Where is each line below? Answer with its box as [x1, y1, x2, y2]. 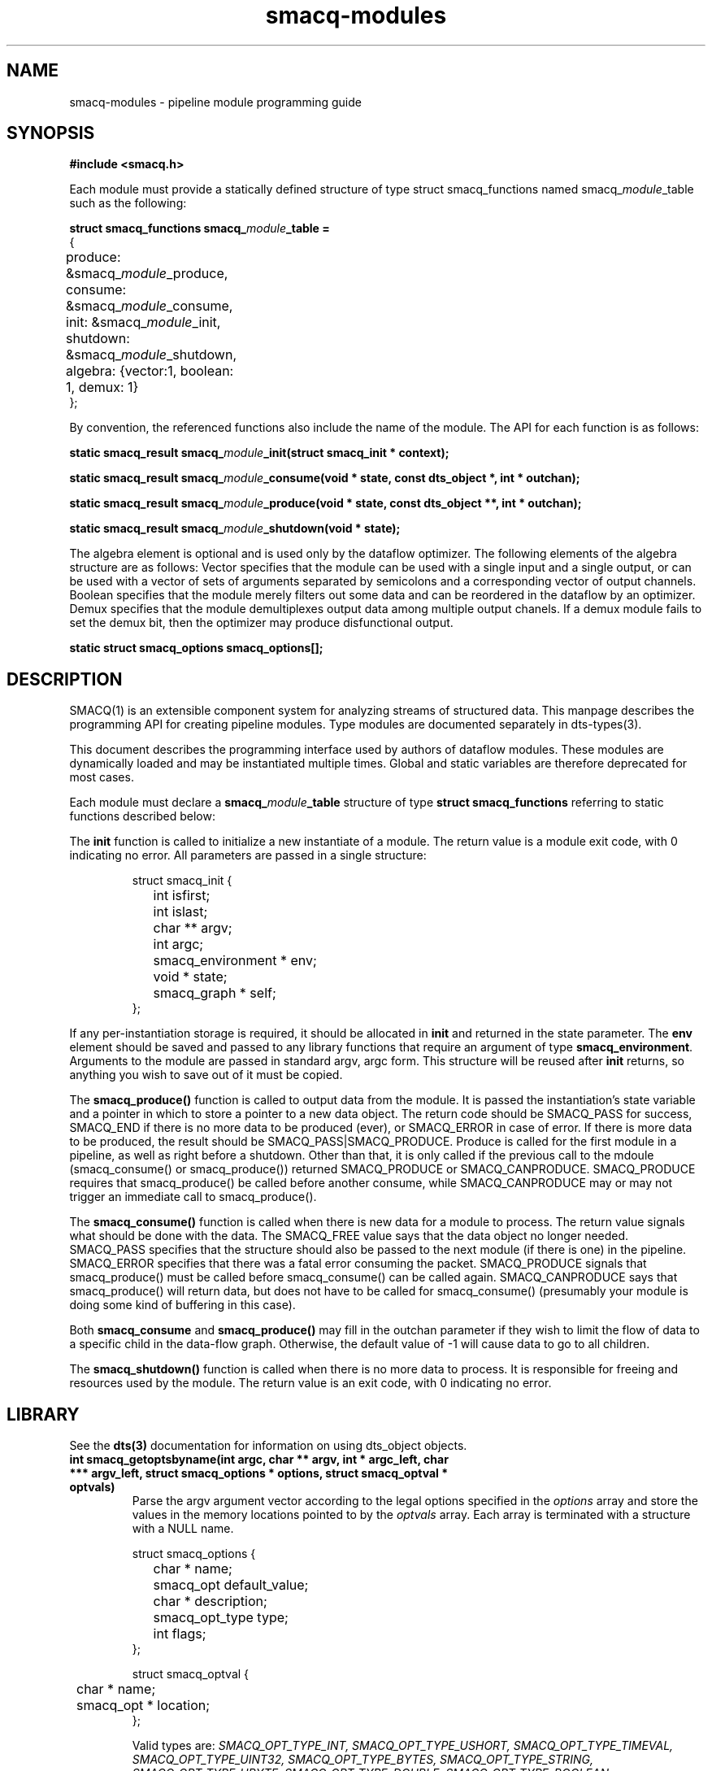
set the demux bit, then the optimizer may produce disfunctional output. [69, 616, 454, 630]
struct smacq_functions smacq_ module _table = [69, 221, 330, 236]
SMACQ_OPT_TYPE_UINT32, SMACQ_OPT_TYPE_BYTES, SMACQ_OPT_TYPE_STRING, [132, 1752, 593, 1767]
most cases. [69, 770, 134, 785]
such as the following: [69, 196, 187, 211]
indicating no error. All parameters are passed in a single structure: [69, 848, 427, 863]
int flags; [153, 1625, 206, 1643]
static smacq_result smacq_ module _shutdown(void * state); [69, 521, 401, 536]
